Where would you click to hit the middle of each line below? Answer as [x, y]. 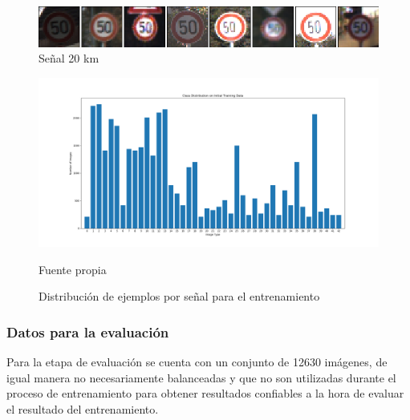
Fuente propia [73, 269]
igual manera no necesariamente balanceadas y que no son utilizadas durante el [201, 377]
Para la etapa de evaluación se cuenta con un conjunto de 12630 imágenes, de [197, 362]
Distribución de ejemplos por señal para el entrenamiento [179, 296]
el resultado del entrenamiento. [83, 409]
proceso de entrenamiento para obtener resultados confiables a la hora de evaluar [205, 393]
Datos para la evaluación [88, 331]
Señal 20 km [69, 58]
